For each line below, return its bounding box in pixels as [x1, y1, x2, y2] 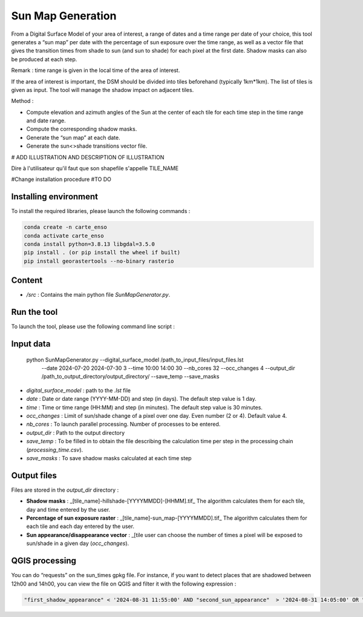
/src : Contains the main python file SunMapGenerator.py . [26, 291, 171, 299]
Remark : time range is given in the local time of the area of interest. [11, 67, 180, 74]
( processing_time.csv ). [26, 446, 83, 454]
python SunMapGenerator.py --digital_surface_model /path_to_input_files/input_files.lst [26, 356, 244, 363]
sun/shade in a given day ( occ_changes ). [26, 539, 129, 547]
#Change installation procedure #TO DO [11, 176, 112, 183]
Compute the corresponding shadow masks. [26, 125, 137, 133]
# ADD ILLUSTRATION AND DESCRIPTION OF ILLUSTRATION [11, 153, 165, 160]
